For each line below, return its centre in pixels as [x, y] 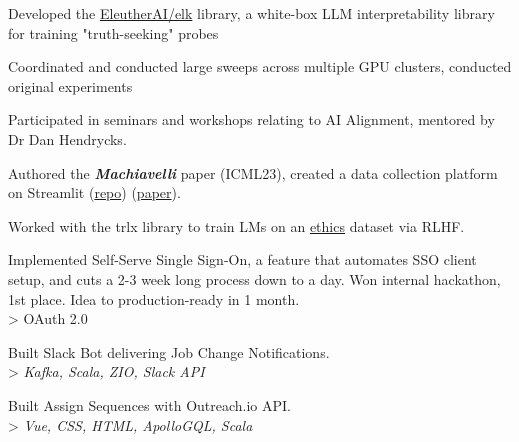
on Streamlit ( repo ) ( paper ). [94, 192]
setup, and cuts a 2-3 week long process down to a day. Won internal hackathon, [254, 278]
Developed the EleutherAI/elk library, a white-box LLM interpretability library [251, 13]
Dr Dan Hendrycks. [67, 138]
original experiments [70, 85]
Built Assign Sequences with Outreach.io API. [149, 404]
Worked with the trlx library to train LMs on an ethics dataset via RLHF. [236, 225]
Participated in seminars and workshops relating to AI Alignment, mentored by [251, 119]
